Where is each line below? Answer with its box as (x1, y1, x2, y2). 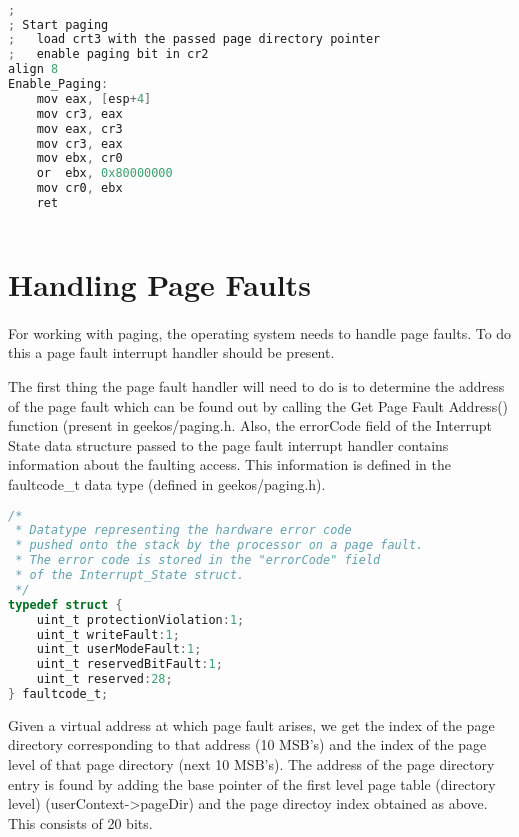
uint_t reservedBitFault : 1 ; (36, 657, 223, 672)
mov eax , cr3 (36, 121, 123, 136)
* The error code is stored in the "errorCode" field (15, 553, 381, 568)
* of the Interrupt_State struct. (15, 568, 245, 582)
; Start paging (8, 17, 109, 32)
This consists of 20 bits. (8, 812, 153, 833)
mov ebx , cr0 (36, 151, 123, 166)
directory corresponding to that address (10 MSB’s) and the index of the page (8, 734, 487, 755)
